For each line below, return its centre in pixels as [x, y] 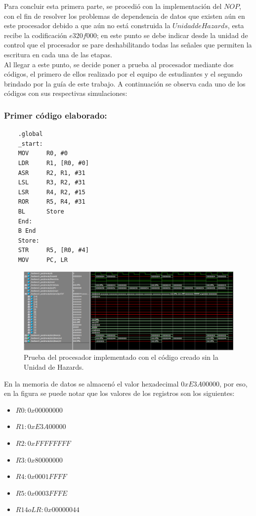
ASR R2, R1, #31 [52, 173]
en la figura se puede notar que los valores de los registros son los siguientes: [119, 393]
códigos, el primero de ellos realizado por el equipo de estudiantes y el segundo [123, 74]
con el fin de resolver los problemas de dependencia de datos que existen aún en [125, 16]
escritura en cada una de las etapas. [58, 54]
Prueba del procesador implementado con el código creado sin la [121, 357]
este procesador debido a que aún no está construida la [87, 25]
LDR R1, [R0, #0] [53, 163]
